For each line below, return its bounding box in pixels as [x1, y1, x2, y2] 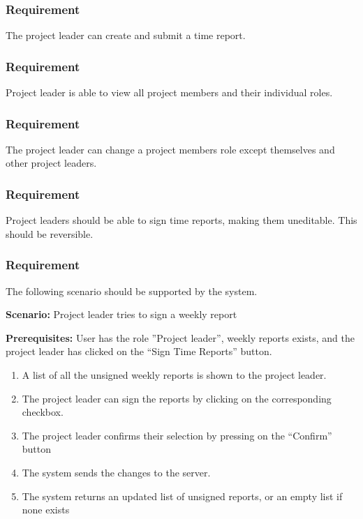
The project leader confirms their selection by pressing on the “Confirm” [22, 428, 332, 442]
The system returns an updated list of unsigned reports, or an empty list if [22, 488, 343, 503]
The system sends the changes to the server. [22, 465, 211, 479]
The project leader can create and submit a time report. [6, 28, 246, 43]
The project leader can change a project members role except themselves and [6, 142, 335, 156]
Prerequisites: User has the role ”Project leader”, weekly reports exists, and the [6, 330, 355, 345]
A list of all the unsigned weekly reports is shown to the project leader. [22, 368, 327, 382]
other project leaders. [6, 156, 97, 170]
